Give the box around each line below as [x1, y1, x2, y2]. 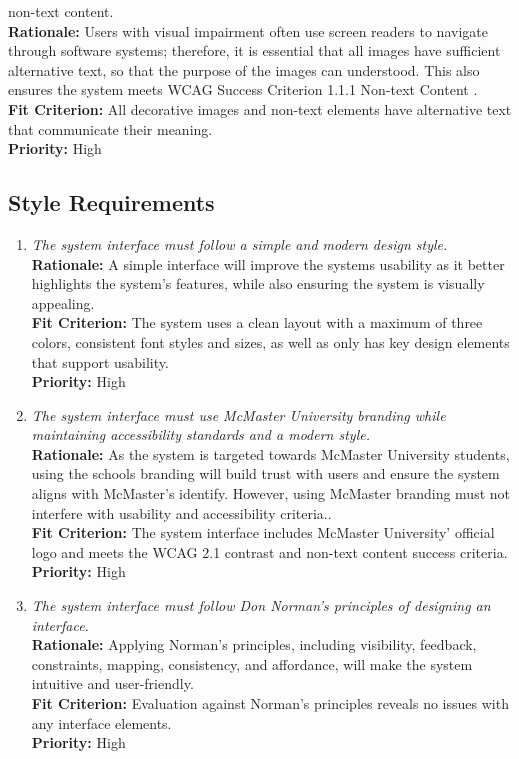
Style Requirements [8, 187, 215, 218]
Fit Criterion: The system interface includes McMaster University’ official [31, 522, 495, 543]
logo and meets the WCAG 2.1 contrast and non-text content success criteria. [31, 541, 508, 562]
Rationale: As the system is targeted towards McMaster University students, [31, 443, 510, 464]
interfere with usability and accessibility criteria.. [31, 502, 332, 523]
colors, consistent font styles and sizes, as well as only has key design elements [31, 331, 510, 352]
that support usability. [31, 351, 169, 372]
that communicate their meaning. [8, 118, 213, 139]
